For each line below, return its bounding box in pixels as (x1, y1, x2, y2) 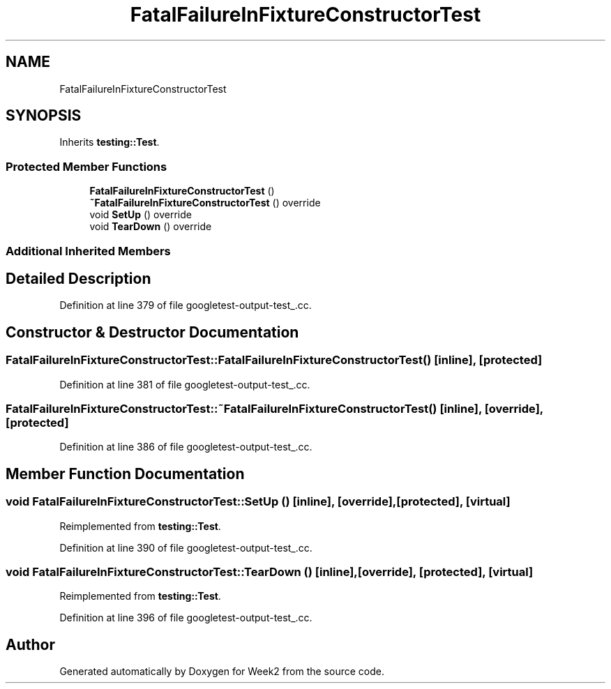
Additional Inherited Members (6, 243, 171, 258)
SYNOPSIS (6, 107, 82, 125)
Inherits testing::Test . (59, 136, 160, 149)
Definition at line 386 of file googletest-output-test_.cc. (59, 441, 312, 453)
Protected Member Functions (6, 159, 167, 174)
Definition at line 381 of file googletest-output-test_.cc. (59, 378, 310, 391)
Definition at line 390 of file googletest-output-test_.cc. (59, 541, 312, 554)
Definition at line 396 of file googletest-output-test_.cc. (59, 612, 312, 624)
